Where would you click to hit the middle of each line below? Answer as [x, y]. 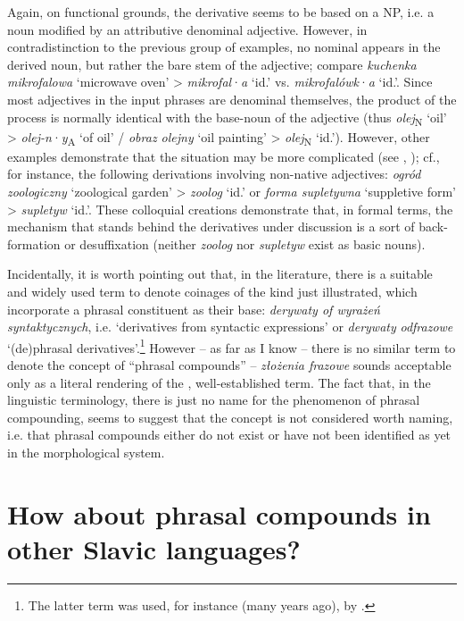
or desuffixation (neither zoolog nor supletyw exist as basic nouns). [245, 243]
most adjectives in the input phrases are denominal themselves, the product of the [232, 99]
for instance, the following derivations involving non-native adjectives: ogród [214, 174]
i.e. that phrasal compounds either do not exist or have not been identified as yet [229, 435]
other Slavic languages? [154, 548]
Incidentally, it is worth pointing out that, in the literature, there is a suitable [220, 274]
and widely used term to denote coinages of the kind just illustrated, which [212, 291]
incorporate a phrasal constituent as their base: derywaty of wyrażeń [194, 309]
